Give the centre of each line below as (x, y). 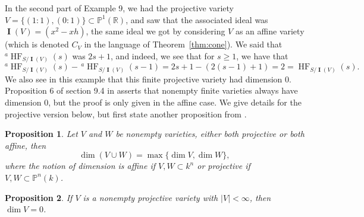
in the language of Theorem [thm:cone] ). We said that (183, 44)
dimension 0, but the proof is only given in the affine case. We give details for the (153, 102)
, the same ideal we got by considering (156, 31)
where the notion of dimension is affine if (80, 166)
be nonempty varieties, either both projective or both (210, 134)
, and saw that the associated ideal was (197, 19)
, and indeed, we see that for (163, 55)
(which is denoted (37, 44)
